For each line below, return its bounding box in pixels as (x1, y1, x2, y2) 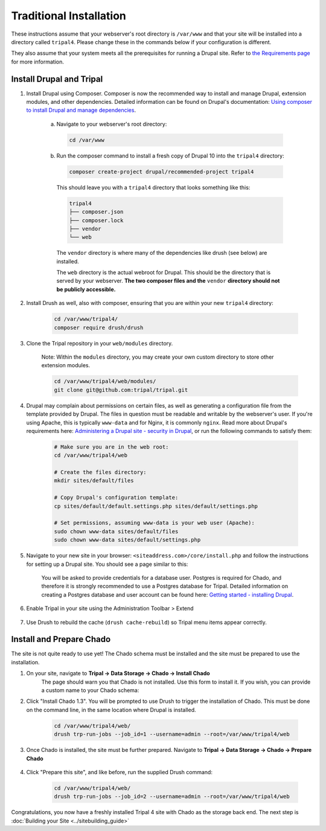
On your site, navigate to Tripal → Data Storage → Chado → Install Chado (26, 670, 211, 677)
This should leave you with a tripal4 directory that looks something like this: (56, 184, 251, 191)
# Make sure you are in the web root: (54, 443, 169, 450)
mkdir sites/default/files (54, 477, 134, 484)
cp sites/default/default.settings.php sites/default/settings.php (54, 502, 258, 510)
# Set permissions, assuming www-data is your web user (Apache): (54, 519, 255, 527)
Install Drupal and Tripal (11, 74, 103, 84)
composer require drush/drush (54, 324, 144, 331)
